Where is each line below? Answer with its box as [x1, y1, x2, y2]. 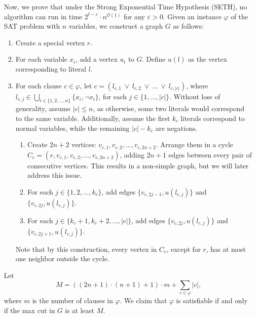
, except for [166, 243, 201, 254]
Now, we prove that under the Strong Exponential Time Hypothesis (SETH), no [4, 1, 247, 11]
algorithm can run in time [4, 11, 82, 21]
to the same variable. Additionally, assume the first [15, 113, 170, 123]
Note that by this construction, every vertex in [15, 243, 157, 254]
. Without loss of [169, 91, 220, 101]
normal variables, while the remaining [15, 122, 130, 133]
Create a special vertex [15, 37, 85, 47]
